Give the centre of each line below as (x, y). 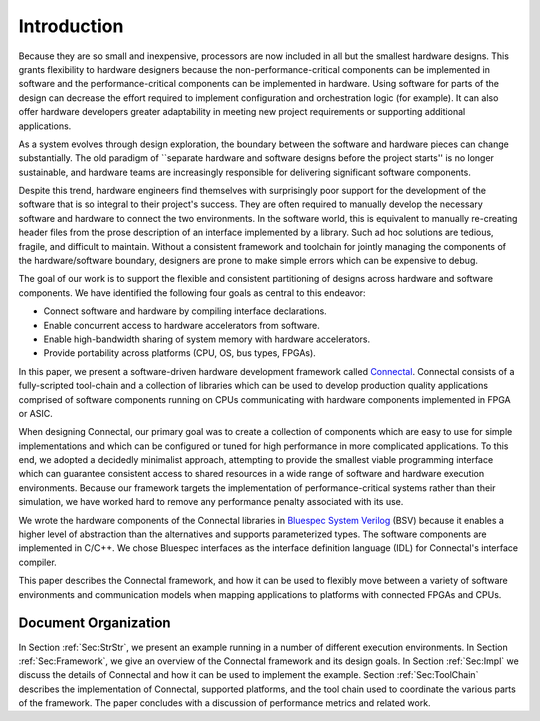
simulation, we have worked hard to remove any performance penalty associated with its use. (211, 502)
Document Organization (94, 623)
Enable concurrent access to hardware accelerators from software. (181, 325)
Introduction (71, 26)
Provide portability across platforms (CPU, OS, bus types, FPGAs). (180, 353)
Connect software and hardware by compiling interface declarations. (185, 311)
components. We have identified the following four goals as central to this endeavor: (192, 292)
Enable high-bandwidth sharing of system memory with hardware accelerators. (206, 339)
